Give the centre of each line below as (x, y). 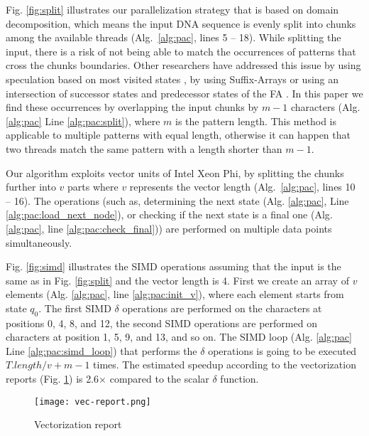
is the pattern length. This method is (255, 121)
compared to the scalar (159, 379)
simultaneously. (39, 242)
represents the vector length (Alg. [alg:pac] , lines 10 (242, 187)
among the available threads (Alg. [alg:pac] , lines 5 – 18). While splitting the (174, 37)
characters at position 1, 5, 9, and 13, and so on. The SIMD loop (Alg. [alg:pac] (179, 337)
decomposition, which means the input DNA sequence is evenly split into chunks (181, 23)
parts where (93, 187)
